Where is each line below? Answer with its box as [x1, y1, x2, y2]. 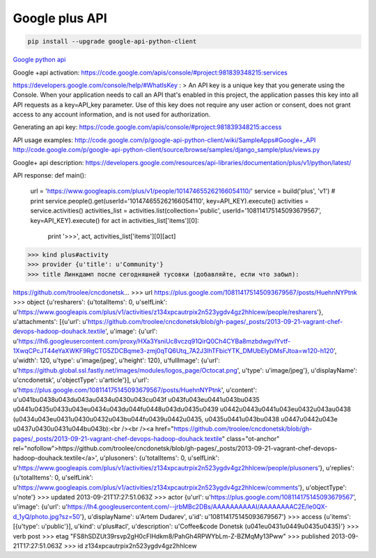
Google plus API [13, 10, 107, 26]
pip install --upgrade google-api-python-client [27, 38, 197, 45]
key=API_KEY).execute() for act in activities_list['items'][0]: [30, 216, 200, 224]
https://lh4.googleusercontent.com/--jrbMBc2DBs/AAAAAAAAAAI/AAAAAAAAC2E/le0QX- [67, 502, 328, 511]
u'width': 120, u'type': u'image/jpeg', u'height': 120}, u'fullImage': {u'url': [13, 356, 221, 365]
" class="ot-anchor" [221, 434, 280, 442]
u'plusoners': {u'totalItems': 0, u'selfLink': [100, 454, 219, 463]
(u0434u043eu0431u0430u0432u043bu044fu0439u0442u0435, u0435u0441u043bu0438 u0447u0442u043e [13, 414, 338, 423]
